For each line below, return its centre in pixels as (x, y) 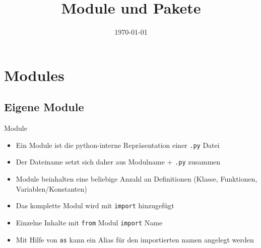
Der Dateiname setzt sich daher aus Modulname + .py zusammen (118, 162)
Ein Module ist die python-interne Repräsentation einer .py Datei (118, 145)
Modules (34, 75)
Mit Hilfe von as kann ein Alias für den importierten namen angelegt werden (135, 239)
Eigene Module (44, 107)
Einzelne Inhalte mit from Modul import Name (89, 222)
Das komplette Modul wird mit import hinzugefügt (95, 205)
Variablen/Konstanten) (51, 188)
